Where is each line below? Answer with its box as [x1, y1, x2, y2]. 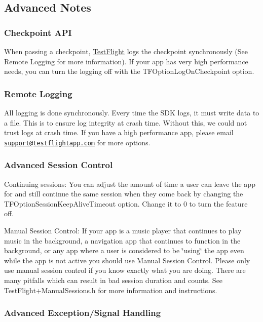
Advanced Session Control [4, 158, 113, 171]
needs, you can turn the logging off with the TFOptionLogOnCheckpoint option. [4, 66, 254, 76]
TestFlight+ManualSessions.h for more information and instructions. [4, 285, 217, 295]
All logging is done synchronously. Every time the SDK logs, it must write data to [4, 107, 259, 117]
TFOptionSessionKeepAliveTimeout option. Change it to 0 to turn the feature [4, 198, 248, 209]
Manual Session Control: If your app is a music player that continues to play [4, 225, 242, 236]
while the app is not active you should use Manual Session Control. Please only [4, 255, 250, 265]
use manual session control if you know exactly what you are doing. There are [4, 265, 246, 275]
